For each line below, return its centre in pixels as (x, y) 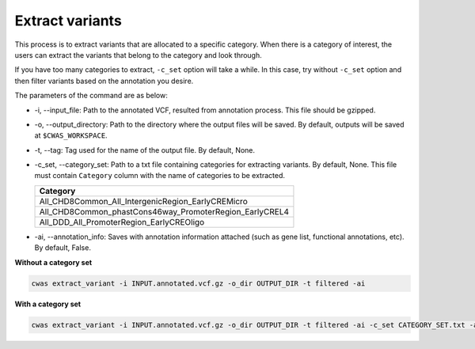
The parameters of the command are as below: (91, 96)
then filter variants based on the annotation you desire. (104, 81)
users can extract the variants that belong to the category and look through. (139, 55)
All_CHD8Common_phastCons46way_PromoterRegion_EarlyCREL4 (164, 211)
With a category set (48, 304)
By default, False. (63, 248)
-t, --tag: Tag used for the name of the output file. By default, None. (145, 150)
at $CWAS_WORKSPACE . (71, 135)
